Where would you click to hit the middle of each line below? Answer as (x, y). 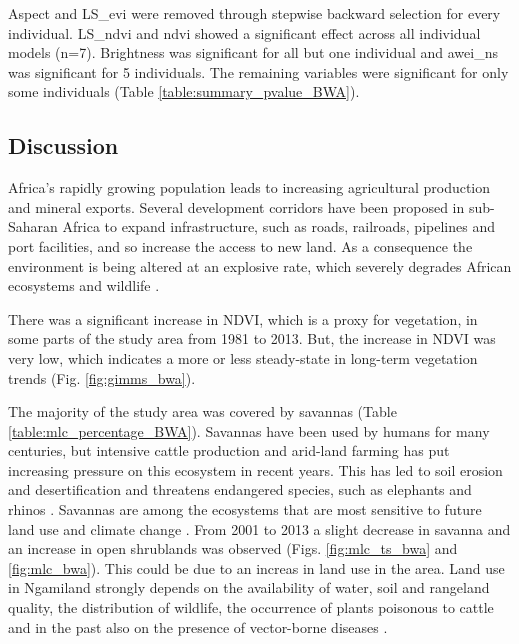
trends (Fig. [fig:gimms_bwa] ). (102, 377)
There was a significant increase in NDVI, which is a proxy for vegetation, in (243, 318)
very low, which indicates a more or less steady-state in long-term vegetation (243, 357)
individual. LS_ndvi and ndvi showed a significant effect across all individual (244, 32)
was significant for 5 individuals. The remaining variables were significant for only (258, 71)
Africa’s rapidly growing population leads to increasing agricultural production (249, 187)
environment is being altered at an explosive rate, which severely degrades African (260, 265)
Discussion (63, 145)
